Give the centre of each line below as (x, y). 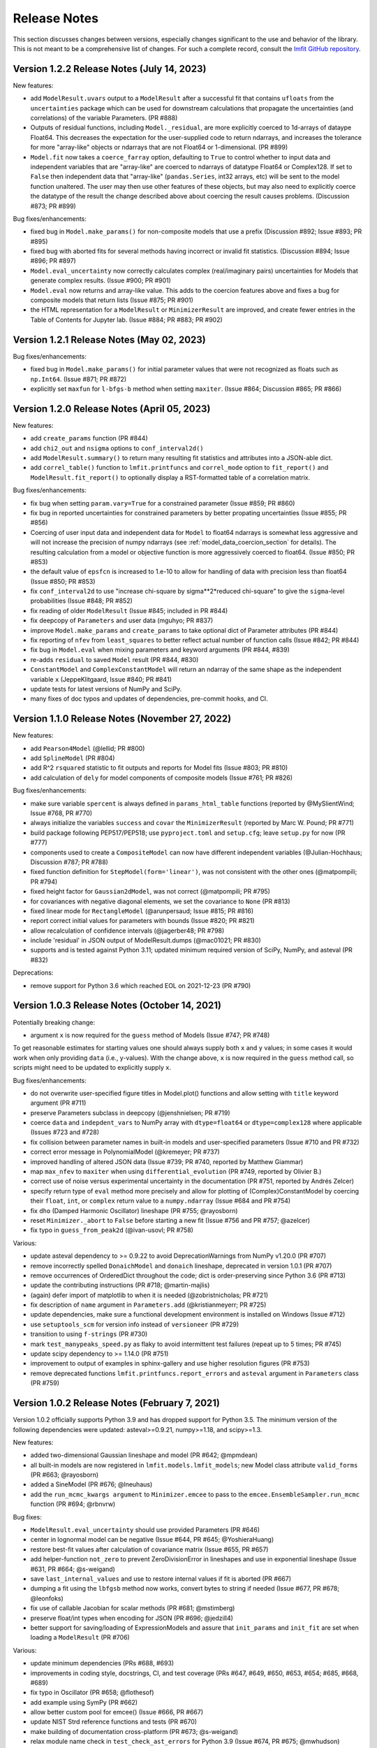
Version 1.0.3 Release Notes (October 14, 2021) (117, 1006)
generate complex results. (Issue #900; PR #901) (101, 280)
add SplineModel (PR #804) (73, 758)
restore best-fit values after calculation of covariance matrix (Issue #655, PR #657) (149, 1549)
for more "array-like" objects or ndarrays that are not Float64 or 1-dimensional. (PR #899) (159, 148)
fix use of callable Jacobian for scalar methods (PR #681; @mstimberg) (133, 1608)
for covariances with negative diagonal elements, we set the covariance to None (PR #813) (160, 901)
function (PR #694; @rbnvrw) (73, 1504)
